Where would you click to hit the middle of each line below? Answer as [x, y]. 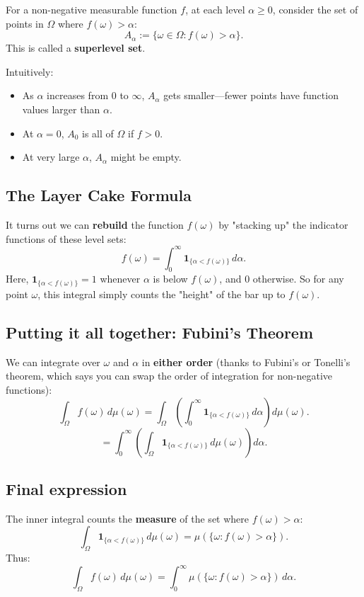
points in [25, 23]
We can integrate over [53, 362]
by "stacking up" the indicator [283, 224]
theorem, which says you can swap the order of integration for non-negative [169, 376]
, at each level [215, 9]
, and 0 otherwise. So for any [282, 279]
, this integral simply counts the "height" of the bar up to [162, 294]
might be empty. [146, 157]
